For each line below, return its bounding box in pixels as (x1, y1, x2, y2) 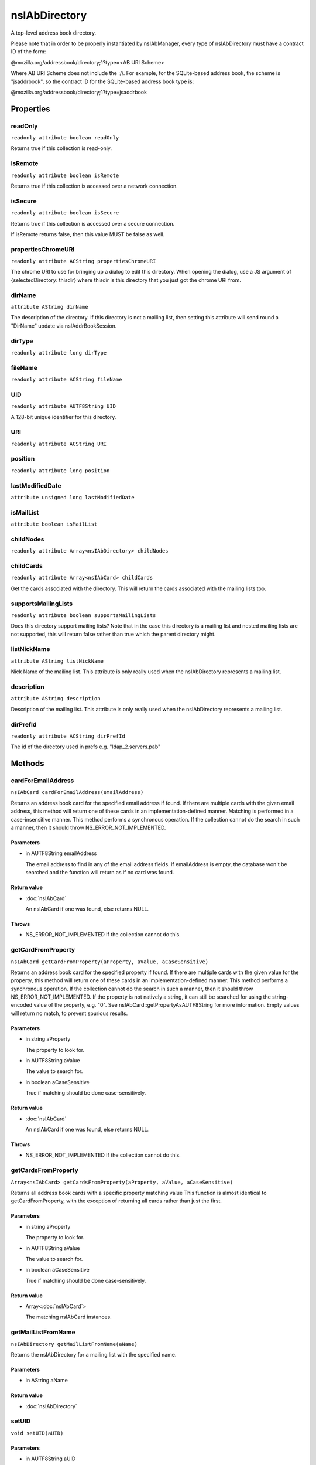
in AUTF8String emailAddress (25, 850, 97, 857)
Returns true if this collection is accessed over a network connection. (11, 182, 178, 189)
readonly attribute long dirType (11, 349, 107, 356)
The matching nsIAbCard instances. (25, 1313, 112, 1321)
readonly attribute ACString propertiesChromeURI (11, 258, 156, 265)
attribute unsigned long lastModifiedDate (11, 494, 135, 500)
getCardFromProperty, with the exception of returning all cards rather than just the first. (11, 1197, 222, 1204)
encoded (11, 1001, 33, 1009)
